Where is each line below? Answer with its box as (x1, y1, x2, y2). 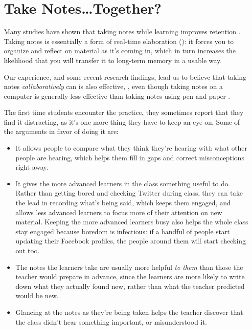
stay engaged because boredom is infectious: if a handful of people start (15, 226, 230, 236)
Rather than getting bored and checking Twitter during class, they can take (15, 188, 243, 198)
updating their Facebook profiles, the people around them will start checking (15, 236, 246, 246)
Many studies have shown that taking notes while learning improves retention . (4, 26, 241, 37)
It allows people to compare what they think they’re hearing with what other (15, 143, 247, 153)
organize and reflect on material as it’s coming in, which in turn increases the (4, 45, 236, 56)
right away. (15, 162, 48, 172)
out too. (15, 245, 40, 255)
